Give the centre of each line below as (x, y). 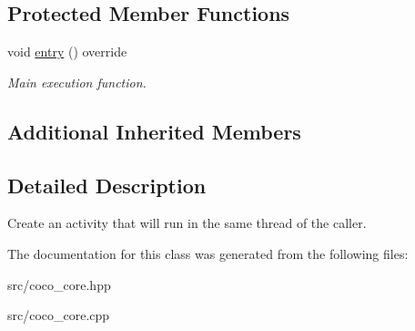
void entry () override (67, 52)
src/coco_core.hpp (59, 284)
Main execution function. (77, 82)
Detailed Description (107, 185)
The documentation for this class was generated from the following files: (208, 253)
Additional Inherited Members (154, 131)
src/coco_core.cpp (59, 315)
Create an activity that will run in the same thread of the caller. (187, 223)
